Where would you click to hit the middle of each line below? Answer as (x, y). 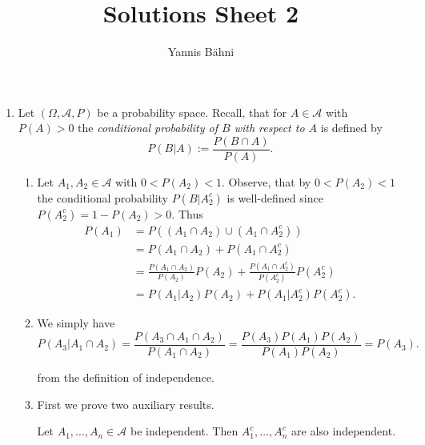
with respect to (269, 128)
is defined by (351, 128)
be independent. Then (184, 431)
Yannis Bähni (201, 52)
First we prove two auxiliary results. (126, 404)
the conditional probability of (148, 128)
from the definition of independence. (126, 377)
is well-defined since (275, 197)
